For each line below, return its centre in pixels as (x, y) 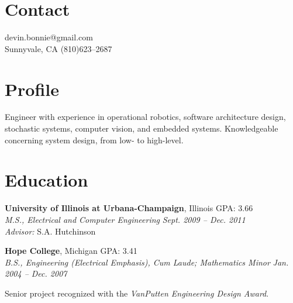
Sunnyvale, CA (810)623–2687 (58, 48)
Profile (32, 89)
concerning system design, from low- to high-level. (94, 140)
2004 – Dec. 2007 (36, 273)
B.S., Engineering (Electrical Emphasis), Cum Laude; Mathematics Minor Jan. (147, 262)
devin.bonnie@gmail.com (49, 37)
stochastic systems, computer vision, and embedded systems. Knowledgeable (142, 128)
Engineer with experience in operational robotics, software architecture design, (145, 117)
